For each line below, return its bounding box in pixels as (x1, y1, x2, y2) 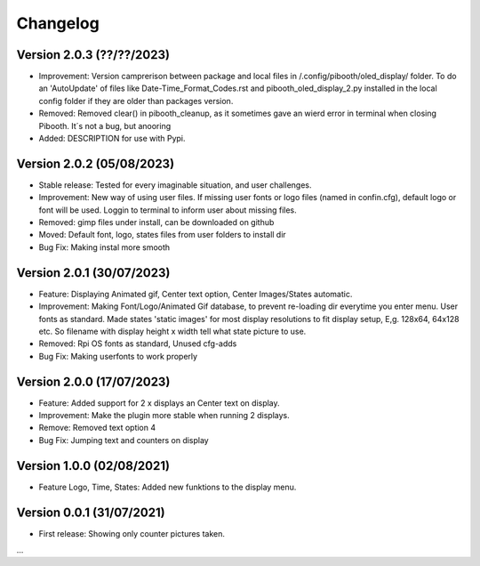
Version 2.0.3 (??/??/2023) (16, 47, 171, 62)
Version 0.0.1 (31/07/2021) (16, 505, 165, 520)
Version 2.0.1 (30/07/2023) (16, 265, 171, 280)
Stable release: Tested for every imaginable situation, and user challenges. (38, 179, 312, 190)
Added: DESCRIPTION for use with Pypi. (38, 133, 186, 144)
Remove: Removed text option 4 (38, 423, 156, 433)
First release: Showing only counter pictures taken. (38, 528, 226, 538)
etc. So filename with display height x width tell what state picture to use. (38, 326, 307, 336)
